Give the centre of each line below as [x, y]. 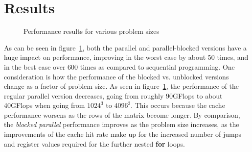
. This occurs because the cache [178, 105]
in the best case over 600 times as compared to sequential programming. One [119, 66]
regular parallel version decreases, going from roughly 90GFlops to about [113, 95]
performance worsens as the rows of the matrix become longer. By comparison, [122, 114]
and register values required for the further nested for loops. [94, 143]
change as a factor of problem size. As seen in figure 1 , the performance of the [121, 86]
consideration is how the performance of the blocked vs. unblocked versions [116, 76]
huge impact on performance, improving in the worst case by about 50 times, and [126, 57]
